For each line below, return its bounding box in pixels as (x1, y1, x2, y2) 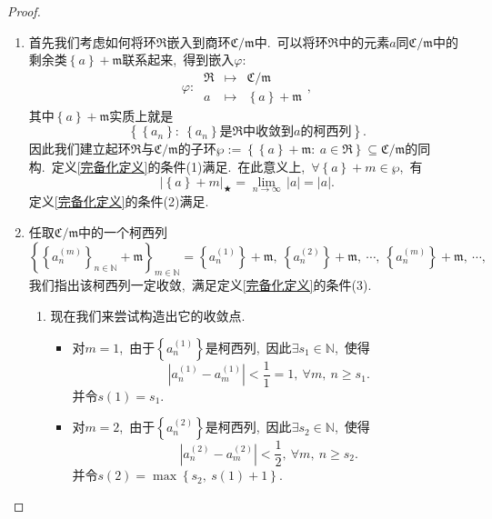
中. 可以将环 (254, 32, 328, 51)
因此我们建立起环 (28, 139, 131, 158)
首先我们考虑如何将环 (28, 32, 156, 51)
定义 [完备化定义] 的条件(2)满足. (28, 192, 209, 211)
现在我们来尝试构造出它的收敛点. (50, 306, 246, 324)
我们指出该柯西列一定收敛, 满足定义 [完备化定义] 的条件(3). (28, 275, 372, 294)
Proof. (7, 2, 41, 20)
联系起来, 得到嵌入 (122, 50, 235, 69)
